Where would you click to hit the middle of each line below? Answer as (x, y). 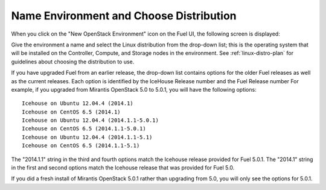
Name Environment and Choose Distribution (124, 16)
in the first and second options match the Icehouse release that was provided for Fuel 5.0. (123, 168)
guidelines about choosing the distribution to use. (73, 62)
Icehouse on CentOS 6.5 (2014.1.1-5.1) (81, 146)
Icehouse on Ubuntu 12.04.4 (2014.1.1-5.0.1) (91, 120)
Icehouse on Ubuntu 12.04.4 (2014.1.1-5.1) (87, 137)
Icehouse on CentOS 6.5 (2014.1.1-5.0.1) (84, 129)
